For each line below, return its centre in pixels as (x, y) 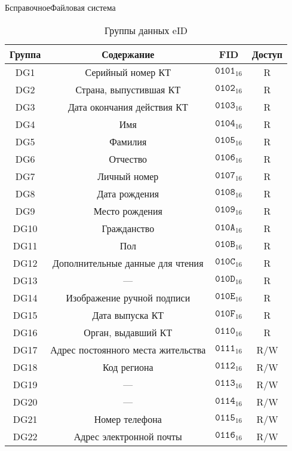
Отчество (128, 159)
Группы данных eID (146, 30)
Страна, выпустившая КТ (128, 89)
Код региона (128, 367)
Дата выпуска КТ (128, 315)
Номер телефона (128, 419)
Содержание (128, 54)
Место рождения (128, 211)
